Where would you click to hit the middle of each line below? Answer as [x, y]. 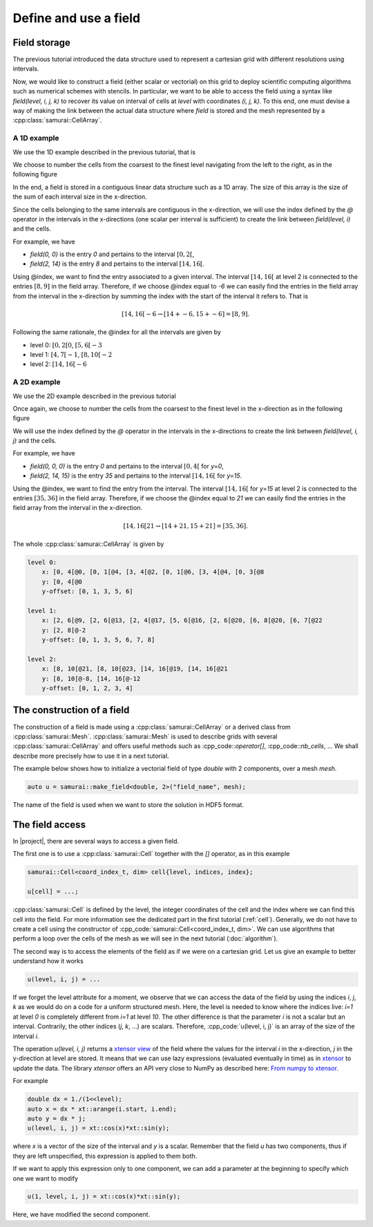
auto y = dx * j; [57, 1118]
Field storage [41, 43]
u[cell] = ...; [53, 892]
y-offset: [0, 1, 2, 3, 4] [88, 688]
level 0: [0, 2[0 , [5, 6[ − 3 [66, 345]
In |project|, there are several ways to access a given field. [96, 841]
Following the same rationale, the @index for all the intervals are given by [117, 332]
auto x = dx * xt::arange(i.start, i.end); [102, 1109]
